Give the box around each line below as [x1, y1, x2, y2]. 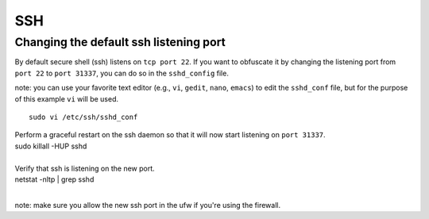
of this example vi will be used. [14, 94, 119, 103]
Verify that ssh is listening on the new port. [14, 163, 155, 173]
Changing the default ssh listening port [14, 35, 226, 49]
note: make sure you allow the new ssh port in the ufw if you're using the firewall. [14, 200, 281, 209]
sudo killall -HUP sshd [14, 141, 87, 151]
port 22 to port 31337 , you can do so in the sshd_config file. [14, 68, 230, 78]
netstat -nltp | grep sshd [14, 175, 95, 184]
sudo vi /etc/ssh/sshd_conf [29, 112, 138, 121]
